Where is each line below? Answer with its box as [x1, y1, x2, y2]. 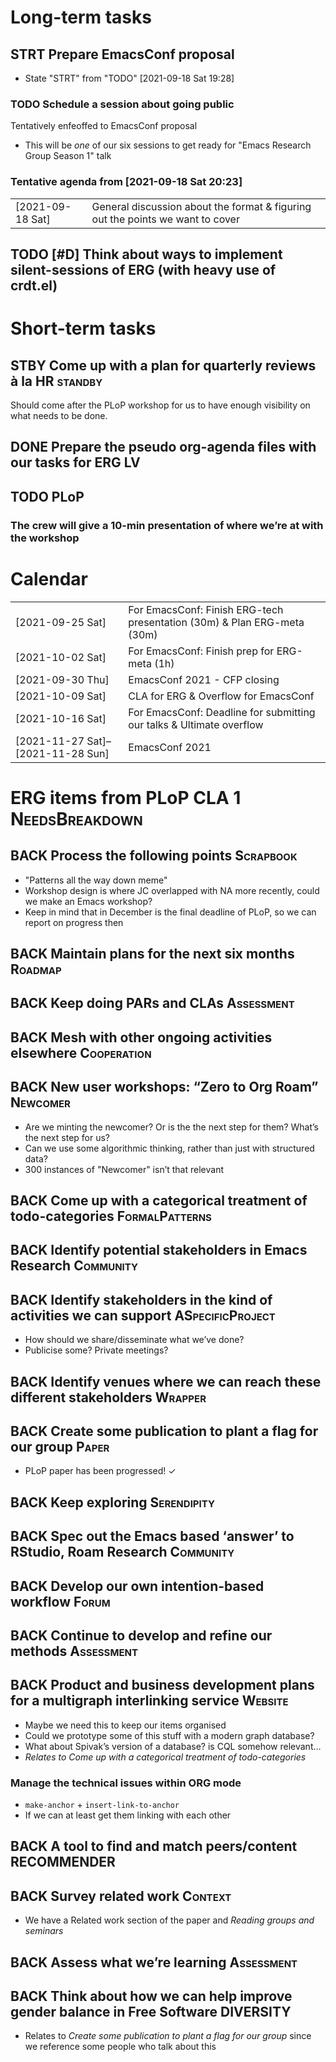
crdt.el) [10, 277, 58, 294]
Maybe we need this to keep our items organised [24, 1719, 227, 1731]
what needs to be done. [10, 409, 108, 421]
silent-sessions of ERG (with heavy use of [10, 261, 277, 278]
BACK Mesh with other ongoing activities [10, 1029, 273, 1046]
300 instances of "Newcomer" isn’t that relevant [24, 1163, 224, 1175]
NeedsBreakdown [10, 807, 143, 830]
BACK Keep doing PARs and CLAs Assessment [10, 995, 295, 1012]
